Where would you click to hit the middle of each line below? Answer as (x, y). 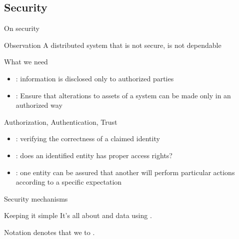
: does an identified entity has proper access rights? (94, 155)
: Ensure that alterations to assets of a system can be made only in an (123, 95)
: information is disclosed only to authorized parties (95, 78)
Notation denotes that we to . (49, 232)
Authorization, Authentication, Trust (61, 121)
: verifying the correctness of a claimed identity (88, 138)
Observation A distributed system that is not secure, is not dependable (113, 45)
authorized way (39, 105)
